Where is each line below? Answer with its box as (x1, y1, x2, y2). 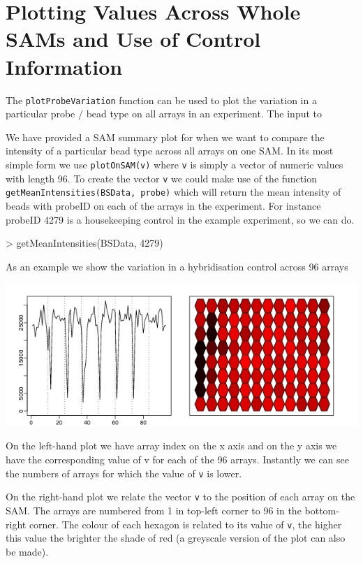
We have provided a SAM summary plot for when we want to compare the (6, 129, 325, 144)
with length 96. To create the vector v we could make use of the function (6, 171, 317, 185)
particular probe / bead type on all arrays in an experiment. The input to (6, 106, 323, 121)
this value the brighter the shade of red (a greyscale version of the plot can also (6, 530, 346, 545)
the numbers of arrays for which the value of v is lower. (6, 465, 242, 480)
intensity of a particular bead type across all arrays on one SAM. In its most (6, 143, 334, 158)
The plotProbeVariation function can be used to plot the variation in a (6, 92, 317, 107)
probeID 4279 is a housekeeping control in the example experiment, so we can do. (6, 212, 355, 226)
